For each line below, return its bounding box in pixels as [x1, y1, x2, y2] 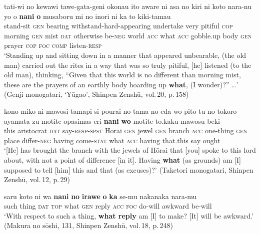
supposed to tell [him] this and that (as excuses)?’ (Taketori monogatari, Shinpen [4, 164, 253, 175]
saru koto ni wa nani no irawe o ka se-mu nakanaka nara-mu [4, 191, 197, 201]
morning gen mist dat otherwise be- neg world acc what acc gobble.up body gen [4, 30, 252, 40]
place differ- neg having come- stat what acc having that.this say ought [4, 135, 220, 145]
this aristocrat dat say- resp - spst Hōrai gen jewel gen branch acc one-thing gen [4, 125, 247, 136]
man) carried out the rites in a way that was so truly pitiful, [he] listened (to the [4, 59, 251, 70]
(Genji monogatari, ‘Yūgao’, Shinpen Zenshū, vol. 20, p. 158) [4, 89, 189, 99]
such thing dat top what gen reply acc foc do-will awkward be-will [4, 201, 212, 211]
